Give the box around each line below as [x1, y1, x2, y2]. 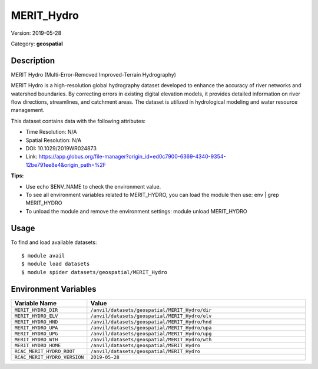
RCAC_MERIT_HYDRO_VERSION [14, 354, 84, 360]
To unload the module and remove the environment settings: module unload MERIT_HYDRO [25, 207, 247, 215]
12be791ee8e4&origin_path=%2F [25, 161, 106, 168]
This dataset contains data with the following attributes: [11, 117, 146, 124]
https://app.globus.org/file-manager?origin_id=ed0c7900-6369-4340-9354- [38, 153, 226, 160]
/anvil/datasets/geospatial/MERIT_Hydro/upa [90, 324, 212, 331]
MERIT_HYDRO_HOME [14, 342, 61, 348]
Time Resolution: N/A [25, 129, 77, 136]
